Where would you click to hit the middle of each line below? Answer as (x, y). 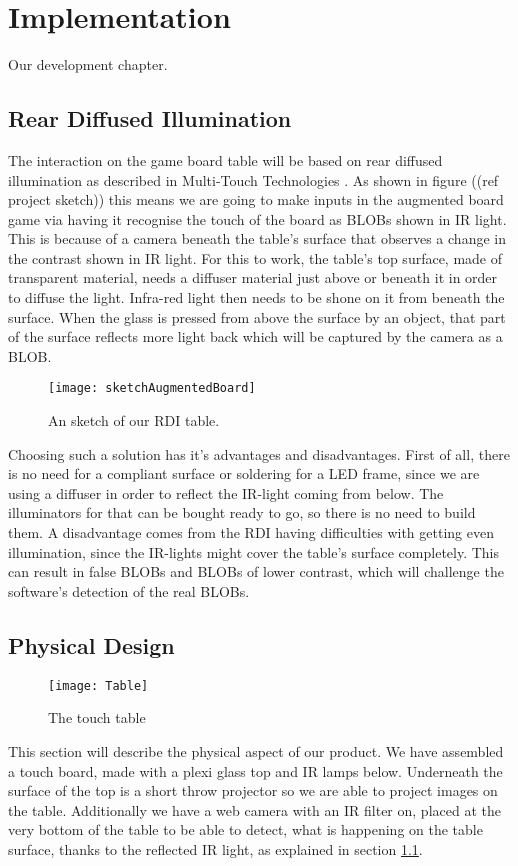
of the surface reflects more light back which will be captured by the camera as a (255, 336)
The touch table (97, 717)
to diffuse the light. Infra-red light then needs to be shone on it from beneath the (256, 297)
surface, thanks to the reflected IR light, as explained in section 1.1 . (215, 848)
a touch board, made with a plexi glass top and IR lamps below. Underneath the (255, 770)
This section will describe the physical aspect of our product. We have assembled (256, 750)
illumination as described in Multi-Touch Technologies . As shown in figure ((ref (253, 179)
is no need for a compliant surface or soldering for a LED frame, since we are (244, 473)
